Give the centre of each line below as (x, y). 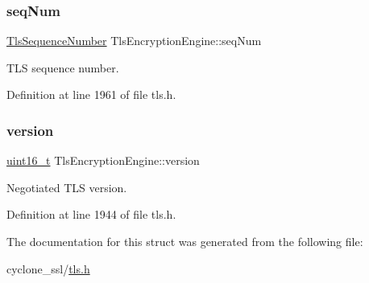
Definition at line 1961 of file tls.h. (91, 94)
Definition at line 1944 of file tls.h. (91, 214)
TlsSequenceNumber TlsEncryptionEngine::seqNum (134, 41)
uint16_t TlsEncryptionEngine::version (103, 160)
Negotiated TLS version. (67, 187)
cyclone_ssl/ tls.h (48, 268)
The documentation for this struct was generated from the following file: (185, 241)
